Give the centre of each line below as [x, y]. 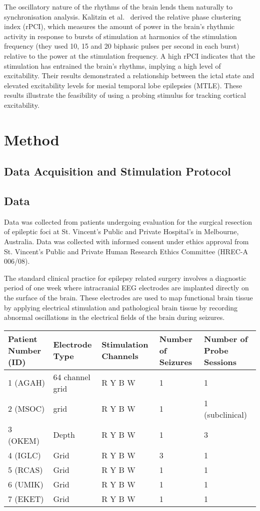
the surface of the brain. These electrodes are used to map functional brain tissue [128, 298]
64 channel [72, 377]
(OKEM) [24, 440]
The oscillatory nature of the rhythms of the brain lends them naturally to [118, 7]
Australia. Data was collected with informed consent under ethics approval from [126, 241]
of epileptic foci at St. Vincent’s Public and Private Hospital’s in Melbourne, [121, 231]
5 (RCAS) [25, 469]
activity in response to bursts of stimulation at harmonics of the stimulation [120, 36]
